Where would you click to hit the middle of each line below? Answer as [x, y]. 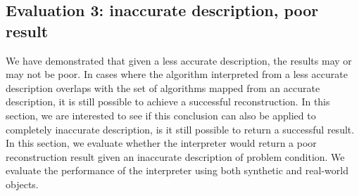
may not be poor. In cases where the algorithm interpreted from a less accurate [177, 74]
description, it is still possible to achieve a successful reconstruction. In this [168, 102]
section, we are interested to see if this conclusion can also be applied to [161, 115]
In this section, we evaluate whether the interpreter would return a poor [161, 143]
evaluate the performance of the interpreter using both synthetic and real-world [177, 170]
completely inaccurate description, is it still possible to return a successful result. [180, 129]
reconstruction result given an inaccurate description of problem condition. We [175, 156]
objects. [22, 184]
